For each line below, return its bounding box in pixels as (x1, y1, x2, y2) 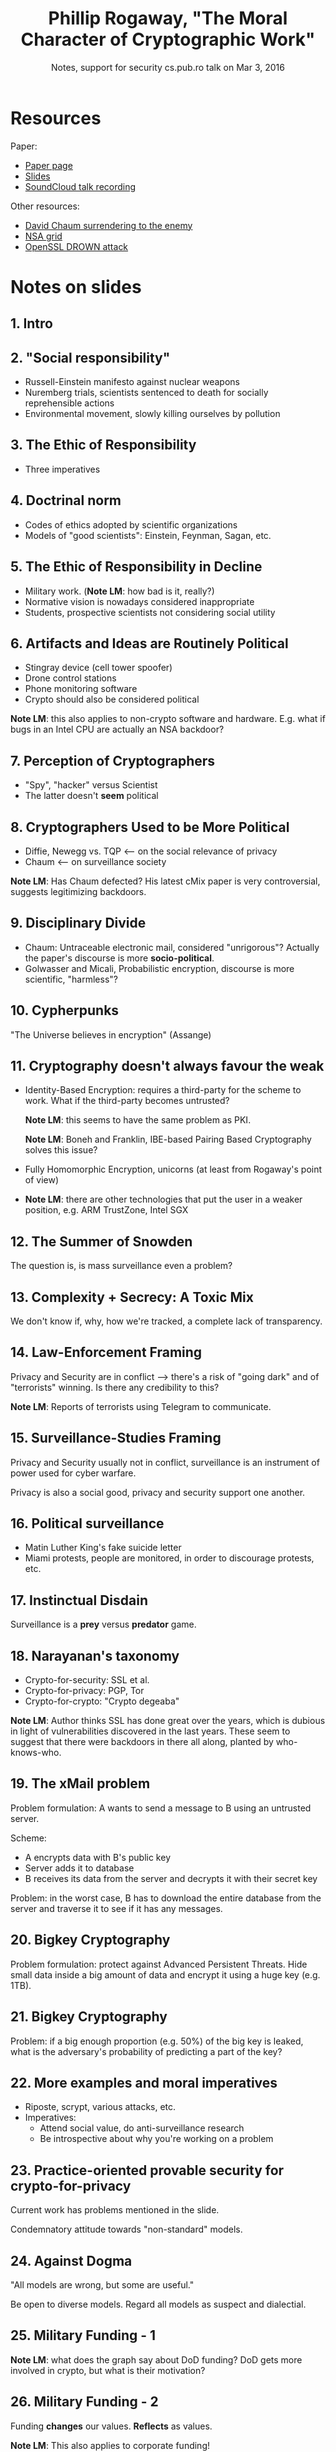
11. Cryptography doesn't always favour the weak (10, 1057, 325, 1074)
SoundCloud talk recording (24, 180, 137, 192)
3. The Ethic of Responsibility (10, 437, 197, 454)
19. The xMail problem (10, 1775, 151, 1792)
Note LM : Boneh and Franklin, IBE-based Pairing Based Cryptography (24, 1133, 312, 1146)
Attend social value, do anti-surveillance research (39, 2122, 245, 2134)
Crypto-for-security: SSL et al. (24, 1674, 150, 1686)
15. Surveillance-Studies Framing (10, 1430, 222, 1447)
